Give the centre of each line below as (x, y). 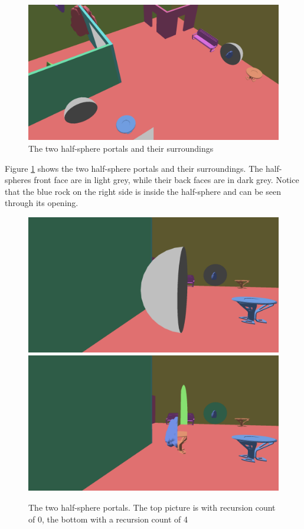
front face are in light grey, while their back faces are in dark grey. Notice (166, 180)
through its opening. (42, 203)
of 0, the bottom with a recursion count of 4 (108, 519)
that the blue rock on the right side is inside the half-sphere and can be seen (143, 191)
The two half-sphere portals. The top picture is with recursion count (152, 507)
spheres (18, 180)
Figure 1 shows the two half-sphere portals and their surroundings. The (134, 168)
